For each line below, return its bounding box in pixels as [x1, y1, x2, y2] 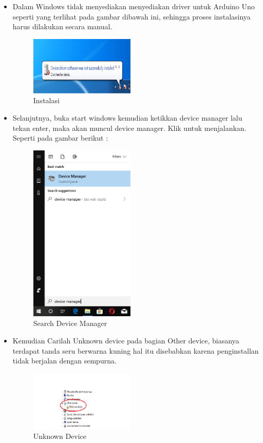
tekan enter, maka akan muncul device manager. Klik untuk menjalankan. [12, 122, 247, 133]
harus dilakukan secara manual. [12, 21, 112, 32]
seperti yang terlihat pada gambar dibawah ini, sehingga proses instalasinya [12, 11, 251, 22]
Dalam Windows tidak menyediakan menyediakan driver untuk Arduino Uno [12, 1, 255, 11]
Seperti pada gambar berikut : [12, 132, 108, 143]
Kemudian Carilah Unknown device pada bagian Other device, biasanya [12, 335, 239, 346]
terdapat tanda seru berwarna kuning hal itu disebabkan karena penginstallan [12, 345, 259, 356]
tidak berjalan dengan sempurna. [12, 355, 117, 366]
